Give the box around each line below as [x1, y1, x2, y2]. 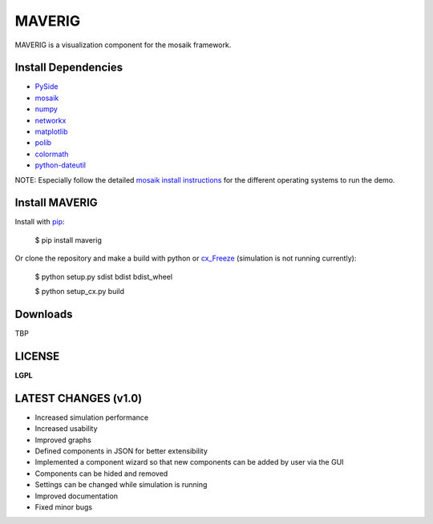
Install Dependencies [14, 61, 123, 75]
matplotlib [34, 127, 68, 136]
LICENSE [14, 349, 60, 363]
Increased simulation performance [34, 413, 148, 422]
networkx [34, 115, 67, 125]
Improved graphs [34, 435, 91, 445]
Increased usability [34, 424, 98, 433]
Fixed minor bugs [34, 502, 93, 512]
